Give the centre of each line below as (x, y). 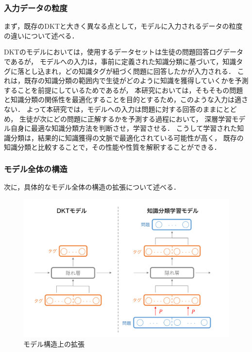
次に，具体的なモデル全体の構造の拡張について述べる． (92, 187)
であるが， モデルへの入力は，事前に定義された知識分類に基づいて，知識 (120, 61)
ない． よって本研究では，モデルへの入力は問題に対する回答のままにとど (120, 109)
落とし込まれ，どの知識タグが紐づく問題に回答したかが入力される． (126, 71)
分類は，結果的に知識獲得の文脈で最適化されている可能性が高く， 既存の (127, 137)
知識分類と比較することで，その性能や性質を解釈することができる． (112, 147)
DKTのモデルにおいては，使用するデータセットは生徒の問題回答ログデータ (124, 52)
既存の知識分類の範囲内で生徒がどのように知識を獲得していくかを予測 (136, 80)
